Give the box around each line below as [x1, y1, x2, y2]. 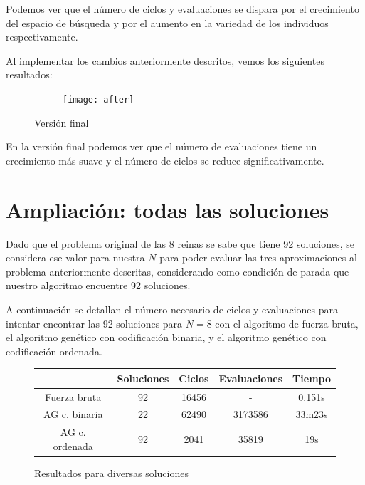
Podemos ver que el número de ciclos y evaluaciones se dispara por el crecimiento [6, 1, 359, 16]
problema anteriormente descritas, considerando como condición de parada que [6, 264, 349, 278]
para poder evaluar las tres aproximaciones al [159, 250, 357, 265]
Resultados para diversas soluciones [34, 466, 189, 480]
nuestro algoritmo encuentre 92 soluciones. [6, 278, 191, 293]
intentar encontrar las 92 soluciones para [6, 315, 183, 330]
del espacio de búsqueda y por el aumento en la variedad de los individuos [6, 15, 329, 30]
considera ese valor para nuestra [6, 250, 145, 265]
